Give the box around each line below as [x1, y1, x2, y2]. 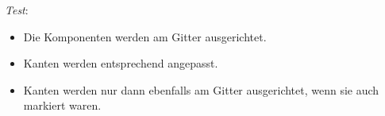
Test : [5, 2, 29, 17]
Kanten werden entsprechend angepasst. [23, 55, 218, 72]
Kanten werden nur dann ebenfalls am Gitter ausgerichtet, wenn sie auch [23, 81, 379, 98]
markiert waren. [23, 97, 102, 114]
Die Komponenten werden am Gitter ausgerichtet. [23, 28, 267, 44]
